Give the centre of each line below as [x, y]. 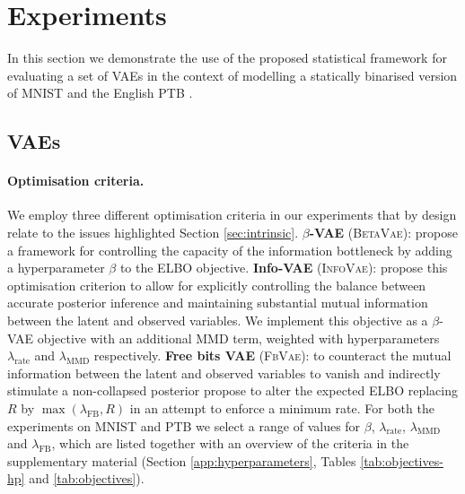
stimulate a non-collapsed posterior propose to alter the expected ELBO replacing [232, 390]
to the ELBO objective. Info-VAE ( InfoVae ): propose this [284, 268]
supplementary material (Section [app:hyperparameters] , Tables [182, 460]
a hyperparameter [56, 268]
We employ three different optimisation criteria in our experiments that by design [232, 215]
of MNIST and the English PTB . [100, 93]
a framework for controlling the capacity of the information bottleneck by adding [230, 250]
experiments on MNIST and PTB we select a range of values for [184, 425]
